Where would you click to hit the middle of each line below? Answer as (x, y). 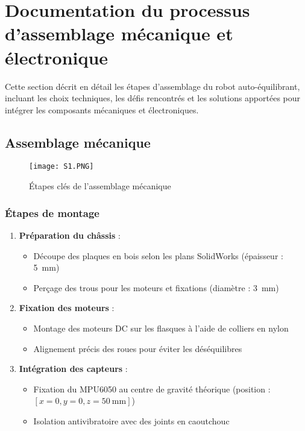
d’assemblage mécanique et (119, 33)
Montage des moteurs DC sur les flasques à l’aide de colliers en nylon (161, 328)
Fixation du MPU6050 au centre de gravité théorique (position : (152, 389)
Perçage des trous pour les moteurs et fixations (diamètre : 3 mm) (156, 287)
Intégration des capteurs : (73, 369)
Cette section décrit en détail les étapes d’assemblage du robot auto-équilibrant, (152, 86)
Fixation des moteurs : (67, 308)
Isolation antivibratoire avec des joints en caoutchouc (131, 420)
